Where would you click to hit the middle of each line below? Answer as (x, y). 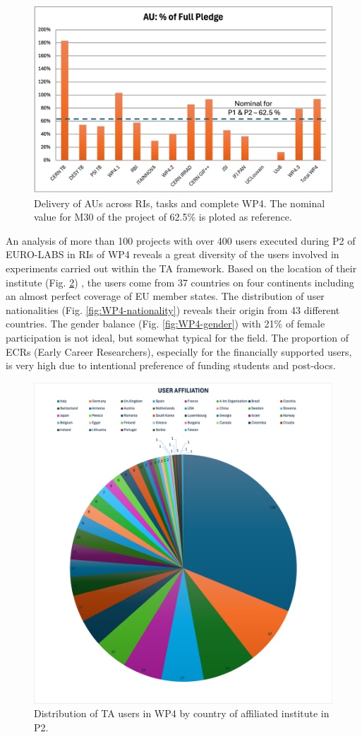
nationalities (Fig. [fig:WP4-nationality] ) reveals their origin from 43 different (173, 309)
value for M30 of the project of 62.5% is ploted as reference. (163, 217)
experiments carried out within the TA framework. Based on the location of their (181, 268)
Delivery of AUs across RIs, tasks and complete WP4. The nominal (180, 203)
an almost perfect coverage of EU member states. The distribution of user (165, 296)
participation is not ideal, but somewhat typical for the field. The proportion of (177, 337)
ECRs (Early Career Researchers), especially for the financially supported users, (179, 351)
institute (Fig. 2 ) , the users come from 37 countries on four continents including (180, 282)
